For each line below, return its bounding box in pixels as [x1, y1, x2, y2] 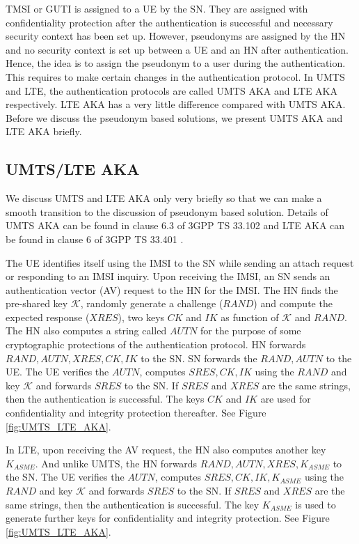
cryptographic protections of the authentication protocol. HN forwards [6, 337, 306, 352]
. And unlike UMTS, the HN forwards [35, 456, 198, 470]
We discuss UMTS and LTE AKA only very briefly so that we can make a [6, 191, 322, 205]
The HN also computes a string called [6, 323, 167, 338]
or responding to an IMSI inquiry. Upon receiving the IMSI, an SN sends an [6, 269, 330, 283]
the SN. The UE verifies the [6, 469, 125, 484]
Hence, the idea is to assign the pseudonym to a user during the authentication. [6, 56, 346, 70]
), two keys [118, 309, 165, 324]
